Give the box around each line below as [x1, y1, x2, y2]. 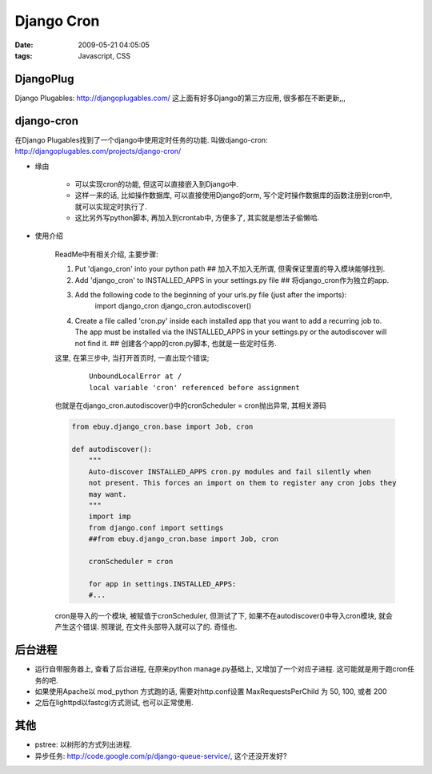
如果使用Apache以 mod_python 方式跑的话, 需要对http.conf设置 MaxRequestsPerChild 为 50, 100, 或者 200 [34, 687, 387, 696]
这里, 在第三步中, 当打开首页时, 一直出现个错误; [54, 353, 210, 362]
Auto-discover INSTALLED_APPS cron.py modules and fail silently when [88, 467, 372, 476]
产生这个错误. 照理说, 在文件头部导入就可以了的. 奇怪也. [54, 622, 238, 632]
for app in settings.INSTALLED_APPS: [88, 579, 237, 588]
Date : [14, 40, 34, 50]
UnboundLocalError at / [89, 372, 182, 381]
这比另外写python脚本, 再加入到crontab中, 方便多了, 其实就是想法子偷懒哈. [74, 213, 320, 223]
